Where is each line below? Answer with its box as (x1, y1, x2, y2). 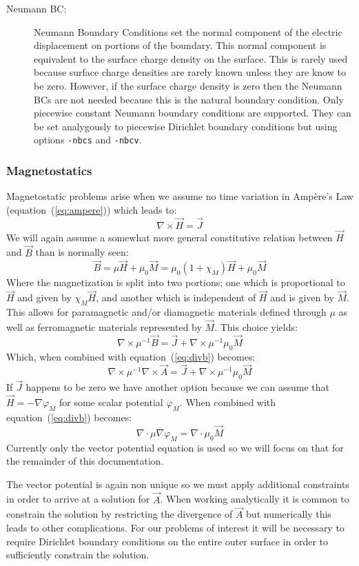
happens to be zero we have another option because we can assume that (25, 380, 329, 394)
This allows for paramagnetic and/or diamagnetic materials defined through (6, 305, 327, 319)
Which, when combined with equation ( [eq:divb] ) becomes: (6, 349, 256, 363)
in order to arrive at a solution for (6, 492, 150, 506)
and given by (17, 290, 72, 305)
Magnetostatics (6, 161, 92, 179)
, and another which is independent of (96, 290, 256, 305)
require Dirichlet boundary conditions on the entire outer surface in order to (6, 534, 329, 548)
